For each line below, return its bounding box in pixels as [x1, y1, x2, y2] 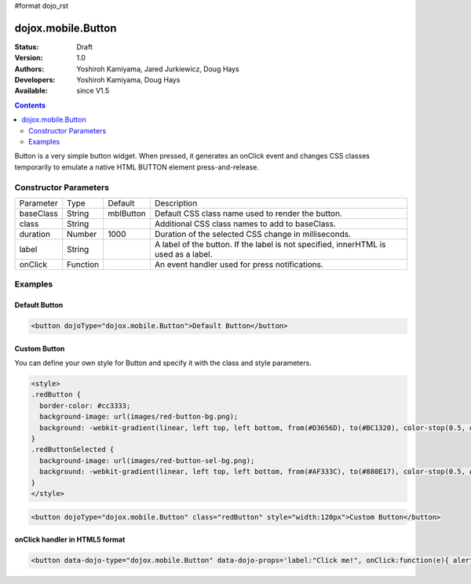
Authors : [14, 64, 45, 74]
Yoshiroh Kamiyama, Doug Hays [76, 75, 181, 85]
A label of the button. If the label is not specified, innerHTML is [154, 239, 386, 250]
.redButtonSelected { [31, 445, 115, 454]
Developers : [14, 75, 56, 85]
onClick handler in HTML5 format [14, 535, 126, 545]
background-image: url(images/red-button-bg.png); [39, 412, 239, 422]
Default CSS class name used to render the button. [154, 208, 343, 219]
